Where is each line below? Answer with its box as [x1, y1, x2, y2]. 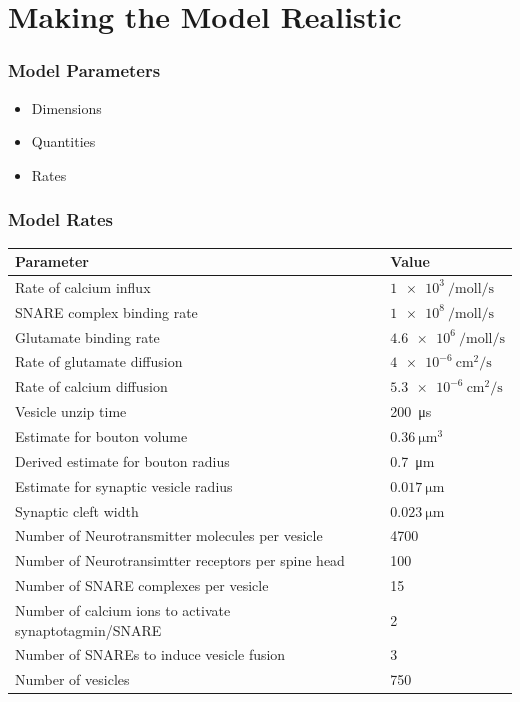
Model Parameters [8, 58, 161, 83]
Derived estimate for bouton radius [15, 450, 230, 471]
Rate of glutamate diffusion [15, 351, 183, 372]
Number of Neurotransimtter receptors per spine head [15, 550, 345, 571]
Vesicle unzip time [15, 401, 127, 422]
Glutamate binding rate [15, 326, 160, 347]
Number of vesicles [15, 669, 130, 690]
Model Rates [8, 207, 113, 232]
